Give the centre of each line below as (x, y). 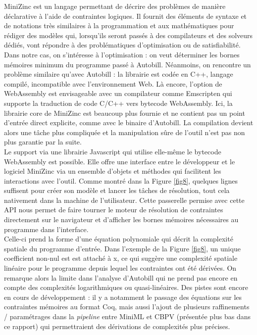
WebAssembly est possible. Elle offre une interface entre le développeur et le (120, 161)
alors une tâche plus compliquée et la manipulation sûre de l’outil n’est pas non (125, 132)
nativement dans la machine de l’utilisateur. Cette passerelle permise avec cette (124, 200)
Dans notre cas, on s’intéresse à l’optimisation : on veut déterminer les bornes (122, 54)
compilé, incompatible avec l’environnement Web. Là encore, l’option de (113, 83)
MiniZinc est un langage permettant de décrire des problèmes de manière (115, 6)
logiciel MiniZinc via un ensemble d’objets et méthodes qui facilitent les (113, 171)
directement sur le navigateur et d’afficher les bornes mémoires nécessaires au (121, 219)
